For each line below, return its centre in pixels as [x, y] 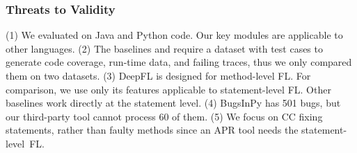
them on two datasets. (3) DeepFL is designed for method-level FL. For [158, 75]
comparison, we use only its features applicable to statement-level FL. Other [168, 89]
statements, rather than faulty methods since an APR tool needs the [152, 130]
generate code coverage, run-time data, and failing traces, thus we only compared [179, 62]
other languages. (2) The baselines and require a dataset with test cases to [164, 48]
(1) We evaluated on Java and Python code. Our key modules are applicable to [174, 35]
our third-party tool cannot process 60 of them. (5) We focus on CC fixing [164, 116]
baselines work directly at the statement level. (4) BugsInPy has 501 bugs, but [173, 103]
